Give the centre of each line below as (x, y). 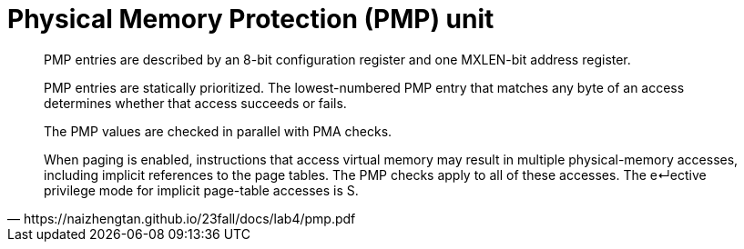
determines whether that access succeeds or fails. (195, 103)
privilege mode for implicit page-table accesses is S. (201, 190)
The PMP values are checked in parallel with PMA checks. (218, 131)
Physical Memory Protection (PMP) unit (251, 19)
